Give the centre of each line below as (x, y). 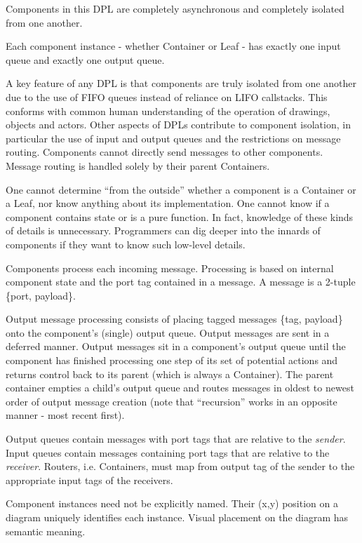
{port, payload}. (41, 295)
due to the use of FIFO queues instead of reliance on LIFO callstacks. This (167, 96)
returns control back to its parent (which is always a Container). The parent (170, 374)
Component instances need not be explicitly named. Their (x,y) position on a (172, 503)
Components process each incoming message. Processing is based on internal (170, 268)
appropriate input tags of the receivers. (89, 480)
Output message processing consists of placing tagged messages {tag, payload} (174, 319)
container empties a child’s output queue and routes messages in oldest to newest (180, 388)
